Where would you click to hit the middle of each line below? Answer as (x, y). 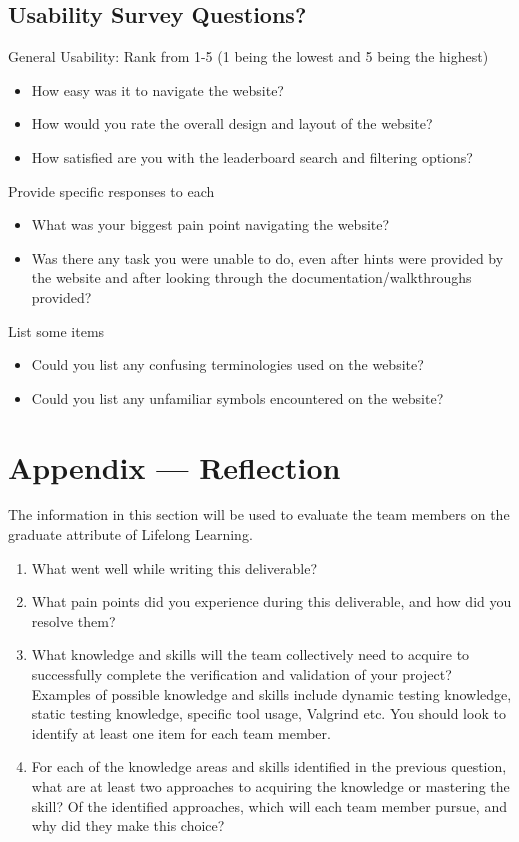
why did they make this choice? (128, 825)
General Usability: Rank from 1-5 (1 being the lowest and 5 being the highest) (248, 56)
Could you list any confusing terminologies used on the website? (227, 364)
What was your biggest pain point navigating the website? (210, 224)
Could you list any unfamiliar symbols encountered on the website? (237, 397)
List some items (56, 330)
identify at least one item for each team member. (181, 732)
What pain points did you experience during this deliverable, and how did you (271, 601)
